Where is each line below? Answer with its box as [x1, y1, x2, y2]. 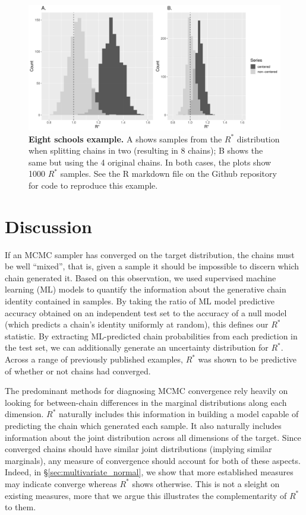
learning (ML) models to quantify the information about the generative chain [5, 283, 286, 295]
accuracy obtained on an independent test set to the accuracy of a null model [5, 306, 287, 319]
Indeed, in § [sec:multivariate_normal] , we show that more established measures [5, 466, 294, 478]
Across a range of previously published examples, [5, 353, 183, 365]
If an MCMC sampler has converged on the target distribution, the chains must [5, 248, 295, 260]
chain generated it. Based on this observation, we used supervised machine [5, 271, 276, 284]
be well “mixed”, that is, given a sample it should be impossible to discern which [5, 260, 299, 272]
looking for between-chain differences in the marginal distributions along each [5, 396, 287, 408]
